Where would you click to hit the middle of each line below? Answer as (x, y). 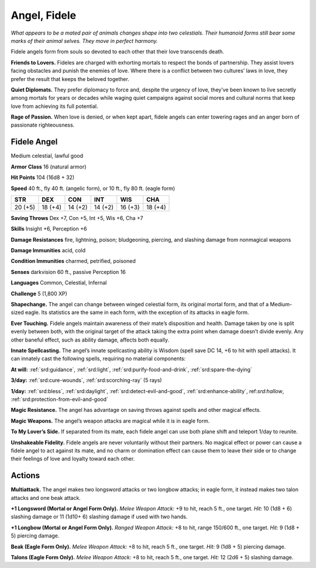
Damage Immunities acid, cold (48, 251)
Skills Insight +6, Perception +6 (49, 229)
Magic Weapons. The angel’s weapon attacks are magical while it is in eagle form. (110, 421)
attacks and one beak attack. (46, 498)
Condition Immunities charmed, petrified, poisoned (73, 261)
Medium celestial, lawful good (47, 156)
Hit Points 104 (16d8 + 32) (43, 177)
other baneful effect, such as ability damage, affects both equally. (90, 340)
